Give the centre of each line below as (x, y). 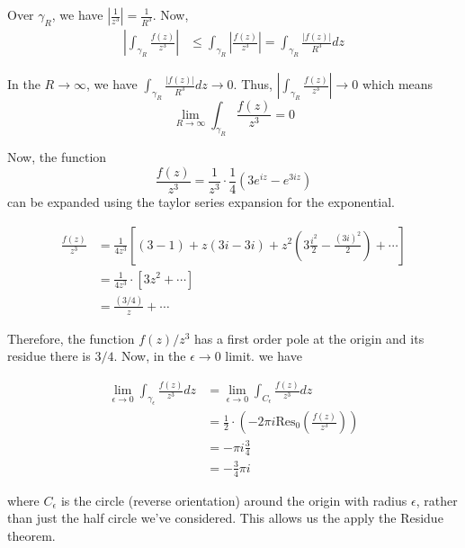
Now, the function (57, 157)
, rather (437, 500)
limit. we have (264, 356)
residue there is (49, 356)
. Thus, (253, 84)
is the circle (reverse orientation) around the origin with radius (234, 500)
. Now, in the (150, 356)
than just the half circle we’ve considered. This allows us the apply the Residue (225, 518)
